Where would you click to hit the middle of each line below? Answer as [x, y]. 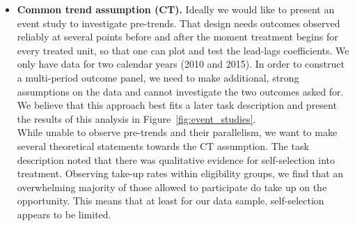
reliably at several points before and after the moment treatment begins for [177, 37]
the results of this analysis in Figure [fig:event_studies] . [136, 118]
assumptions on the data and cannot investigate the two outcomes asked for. [180, 91]
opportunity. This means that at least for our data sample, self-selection [171, 201]
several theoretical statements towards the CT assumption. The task [163, 145]
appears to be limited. [64, 214]
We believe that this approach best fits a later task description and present [177, 105]
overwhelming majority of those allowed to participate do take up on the [172, 187]
